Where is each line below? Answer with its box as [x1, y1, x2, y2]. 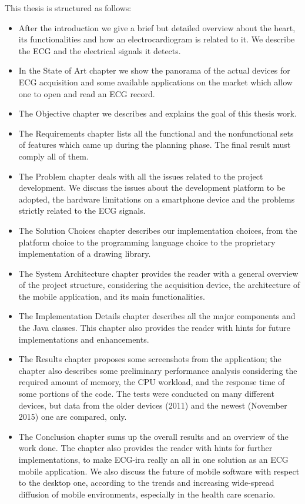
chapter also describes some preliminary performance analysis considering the [18, 364, 297, 376]
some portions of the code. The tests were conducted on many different [18, 387, 274, 400]
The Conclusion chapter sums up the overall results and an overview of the [18, 430, 289, 442]
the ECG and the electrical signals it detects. [18, 44, 181, 57]
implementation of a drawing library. [18, 247, 151, 260]
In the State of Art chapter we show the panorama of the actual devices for [18, 64, 290, 77]
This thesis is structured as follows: [5, 2, 132, 14]
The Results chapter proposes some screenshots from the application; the [18, 353, 281, 365]
